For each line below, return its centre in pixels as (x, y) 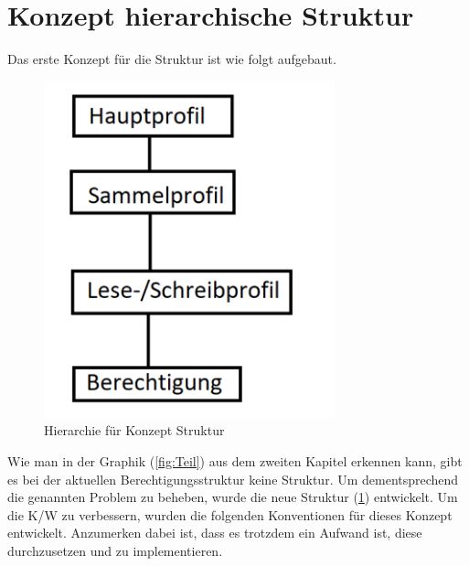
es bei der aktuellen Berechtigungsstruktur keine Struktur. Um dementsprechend (233, 479)
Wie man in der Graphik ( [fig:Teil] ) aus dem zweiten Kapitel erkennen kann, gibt (235, 461)
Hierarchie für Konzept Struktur (134, 430)
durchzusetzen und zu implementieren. (115, 550)
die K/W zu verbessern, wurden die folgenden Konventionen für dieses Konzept (230, 514)
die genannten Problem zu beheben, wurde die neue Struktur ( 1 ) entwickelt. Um (233, 497)
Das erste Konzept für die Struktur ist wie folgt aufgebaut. (172, 59)
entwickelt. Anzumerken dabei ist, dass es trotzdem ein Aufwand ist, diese (215, 533)
